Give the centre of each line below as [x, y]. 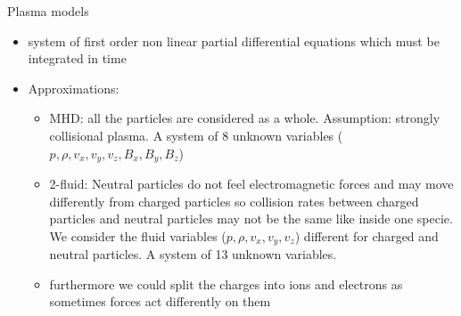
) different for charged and [366, 235]
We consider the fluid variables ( [138, 235]
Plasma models [48, 11]
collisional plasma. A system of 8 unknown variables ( [196, 135]
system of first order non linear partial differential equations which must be [234, 41]
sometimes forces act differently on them [160, 301]
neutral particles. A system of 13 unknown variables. [193, 254]
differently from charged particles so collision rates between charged [234, 201]
